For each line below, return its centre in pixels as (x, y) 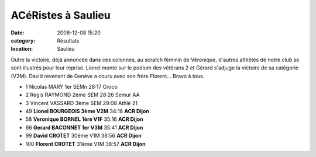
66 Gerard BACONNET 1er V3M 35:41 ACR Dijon (84, 127)
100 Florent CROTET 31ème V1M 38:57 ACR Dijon (85, 144)
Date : (18, 33)
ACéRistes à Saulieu (61, 15)
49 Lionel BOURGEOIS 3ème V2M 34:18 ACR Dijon (87, 111)
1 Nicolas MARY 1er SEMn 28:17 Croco (72, 86)
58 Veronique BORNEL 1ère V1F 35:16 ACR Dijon (84, 119)
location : (22, 49)
